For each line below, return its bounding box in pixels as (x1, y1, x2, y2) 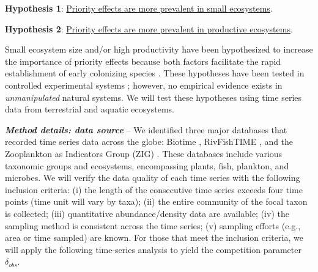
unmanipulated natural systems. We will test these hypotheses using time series (5, 90, 301, 103)
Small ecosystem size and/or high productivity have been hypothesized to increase (5, 43, 313, 56)
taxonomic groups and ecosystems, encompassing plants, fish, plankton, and (5, 159, 289, 172)
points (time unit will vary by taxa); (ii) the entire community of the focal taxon (5, 195, 308, 208)
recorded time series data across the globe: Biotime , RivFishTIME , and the (5, 135, 294, 148)
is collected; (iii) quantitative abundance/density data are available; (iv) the (5, 207, 289, 219)
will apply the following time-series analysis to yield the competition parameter (5, 243, 301, 255)
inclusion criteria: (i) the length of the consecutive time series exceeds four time (5, 183, 303, 196)
